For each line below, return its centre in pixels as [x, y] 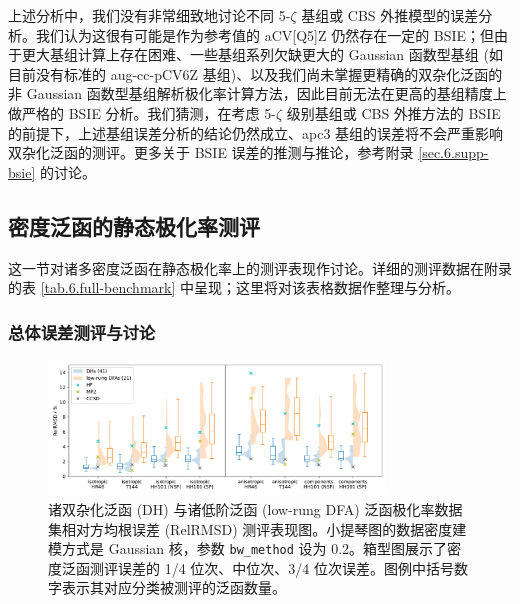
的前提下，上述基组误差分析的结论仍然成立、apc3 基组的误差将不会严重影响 [256, 132]
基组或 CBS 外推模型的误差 [390, 15]
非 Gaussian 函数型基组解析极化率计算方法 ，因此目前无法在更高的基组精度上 [257, 93]
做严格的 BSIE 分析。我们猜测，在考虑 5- [142, 112]
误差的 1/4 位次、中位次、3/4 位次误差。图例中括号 [285, 567]
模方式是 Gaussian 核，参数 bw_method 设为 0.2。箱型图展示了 [248, 548]
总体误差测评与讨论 [82, 331]
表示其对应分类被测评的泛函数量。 [173, 587]
